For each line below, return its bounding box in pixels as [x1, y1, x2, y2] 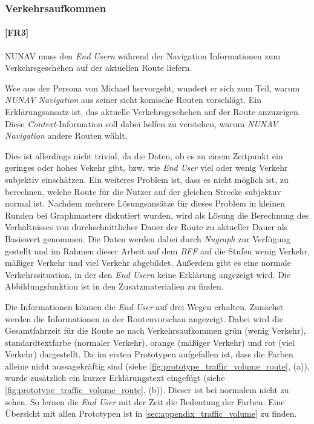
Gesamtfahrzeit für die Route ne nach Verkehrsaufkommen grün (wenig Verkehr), [5, 324, 306, 337]
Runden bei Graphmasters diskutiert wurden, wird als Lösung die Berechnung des [5, 208, 309, 221]
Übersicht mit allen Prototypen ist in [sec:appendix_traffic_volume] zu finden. [5, 407, 297, 420]
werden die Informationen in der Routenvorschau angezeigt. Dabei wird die [5, 312, 283, 325]
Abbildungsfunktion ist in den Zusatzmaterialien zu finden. [5, 280, 224, 293]
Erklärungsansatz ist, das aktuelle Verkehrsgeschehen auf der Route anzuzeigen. [5, 105, 301, 118]
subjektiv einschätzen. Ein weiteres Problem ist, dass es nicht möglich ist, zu [5, 173, 289, 185]
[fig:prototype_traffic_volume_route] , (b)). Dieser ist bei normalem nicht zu [5, 383, 289, 396]
